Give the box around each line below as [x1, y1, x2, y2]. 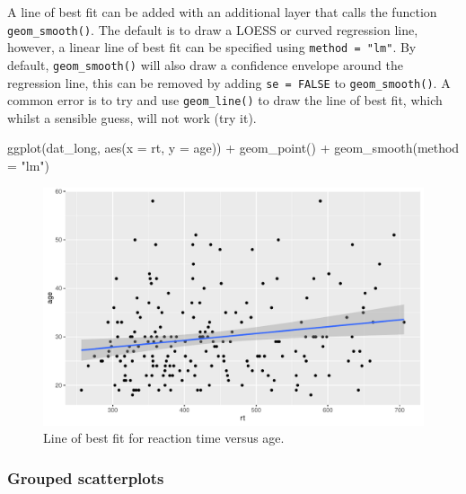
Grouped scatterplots [7, 466, 164, 489]
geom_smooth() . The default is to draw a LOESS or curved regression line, [7, 20, 418, 39]
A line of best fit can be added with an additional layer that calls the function [7, 3, 437, 21]
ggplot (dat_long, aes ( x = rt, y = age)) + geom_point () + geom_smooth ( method [7, 138, 460, 157]
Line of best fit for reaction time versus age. [43, 428, 285, 447]
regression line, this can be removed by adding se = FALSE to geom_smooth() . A [7, 73, 451, 92]
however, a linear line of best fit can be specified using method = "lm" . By [7, 38, 417, 57]
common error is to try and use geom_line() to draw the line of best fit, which [7, 91, 443, 110]
